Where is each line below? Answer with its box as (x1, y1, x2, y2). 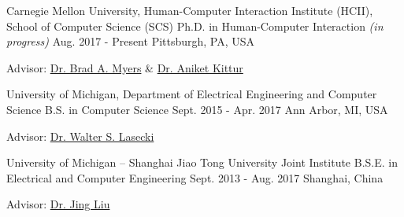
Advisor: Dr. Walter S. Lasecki (6, 127, 154, 144)
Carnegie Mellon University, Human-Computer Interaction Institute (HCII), (6, 2, 373, 18)
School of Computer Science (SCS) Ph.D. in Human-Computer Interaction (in (6, 17, 384, 34)
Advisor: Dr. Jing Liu (6, 196, 110, 212)
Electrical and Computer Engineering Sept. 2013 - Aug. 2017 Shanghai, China (6, 169, 384, 186)
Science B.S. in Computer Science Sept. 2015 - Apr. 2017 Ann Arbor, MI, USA (6, 101, 388, 117)
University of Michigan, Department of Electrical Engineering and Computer (6, 86, 377, 102)
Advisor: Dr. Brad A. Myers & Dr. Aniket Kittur (6, 59, 243, 75)
